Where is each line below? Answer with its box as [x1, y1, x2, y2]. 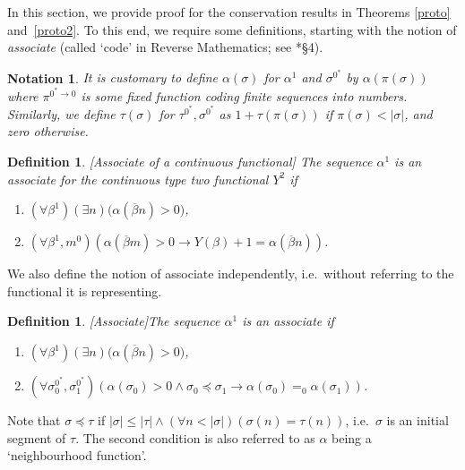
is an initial [386, 411, 449, 430]
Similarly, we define [7, 104, 116, 123]
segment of [7, 428, 66, 447]
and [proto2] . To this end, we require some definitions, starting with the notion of [7, 20, 457, 38]
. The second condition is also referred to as [75, 428, 315, 447]
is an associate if [242, 312, 334, 330]
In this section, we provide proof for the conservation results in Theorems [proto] [7, 3, 451, 21]
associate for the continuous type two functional [7, 169, 269, 188]
